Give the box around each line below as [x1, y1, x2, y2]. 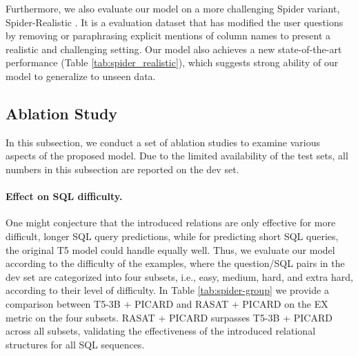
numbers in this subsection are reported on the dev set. [6, 161, 239, 176]
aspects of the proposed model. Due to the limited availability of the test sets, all [6, 148, 348, 163]
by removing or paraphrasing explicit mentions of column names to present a [6, 28, 331, 43]
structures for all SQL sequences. [6, 337, 145, 351]
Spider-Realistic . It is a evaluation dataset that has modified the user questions [6, 14, 344, 29]
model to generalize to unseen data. [6, 68, 156, 83]
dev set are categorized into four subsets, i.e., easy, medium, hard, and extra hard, [6, 269, 353, 284]
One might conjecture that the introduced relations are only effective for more [6, 215, 336, 230]
